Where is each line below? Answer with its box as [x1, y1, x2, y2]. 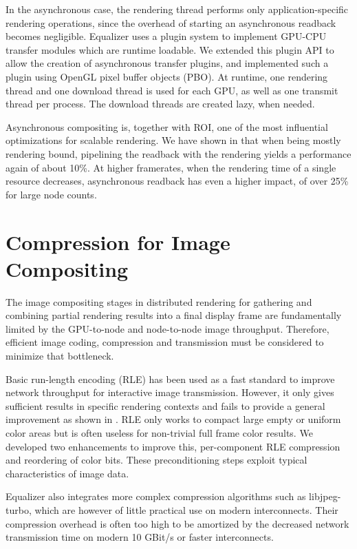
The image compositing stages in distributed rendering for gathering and [6, 294, 312, 309]
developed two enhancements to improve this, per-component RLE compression [6, 439, 340, 453]
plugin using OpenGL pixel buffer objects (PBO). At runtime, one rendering [6, 69, 328, 83]
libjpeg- [309, 489, 341, 504]
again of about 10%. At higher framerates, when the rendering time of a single [6, 160, 336, 174]
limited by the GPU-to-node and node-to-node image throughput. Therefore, [6, 321, 329, 335]
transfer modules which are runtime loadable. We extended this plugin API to [6, 42, 334, 56]
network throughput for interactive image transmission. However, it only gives [6, 385, 334, 400]
